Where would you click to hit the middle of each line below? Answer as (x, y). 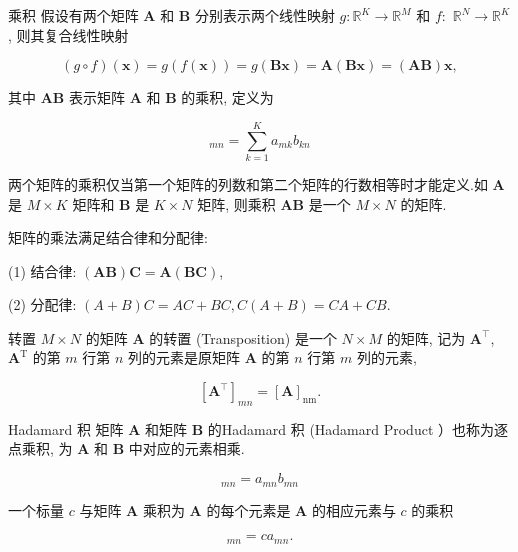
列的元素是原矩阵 (184, 357)
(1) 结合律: (42, 270)
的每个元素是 (248, 509)
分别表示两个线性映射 (264, 15)
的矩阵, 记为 (426, 337)
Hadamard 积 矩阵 (66, 428)
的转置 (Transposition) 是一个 (243, 337)
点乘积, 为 (40, 448)
